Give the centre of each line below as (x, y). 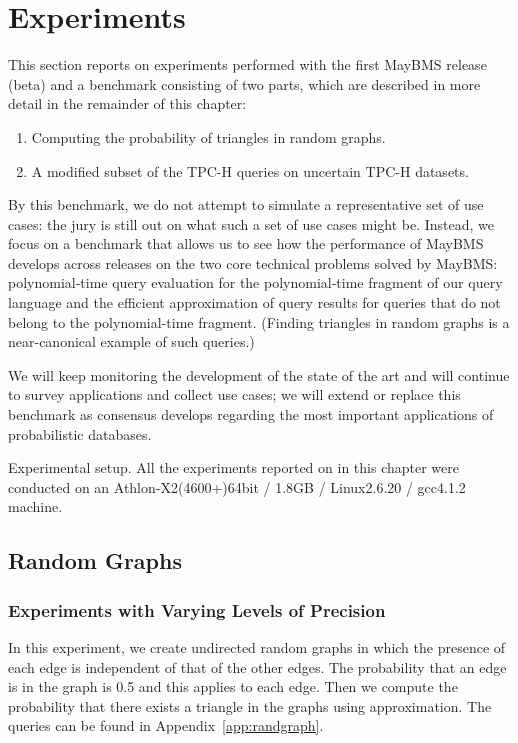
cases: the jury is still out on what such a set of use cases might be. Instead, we (251, 223)
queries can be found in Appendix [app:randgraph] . (166, 725)
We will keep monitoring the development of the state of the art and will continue (259, 374)
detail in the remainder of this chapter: (127, 103)
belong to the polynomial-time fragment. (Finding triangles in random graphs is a (259, 321)
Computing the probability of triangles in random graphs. (208, 136)
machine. (35, 506)
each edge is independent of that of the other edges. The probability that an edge (257, 666)
